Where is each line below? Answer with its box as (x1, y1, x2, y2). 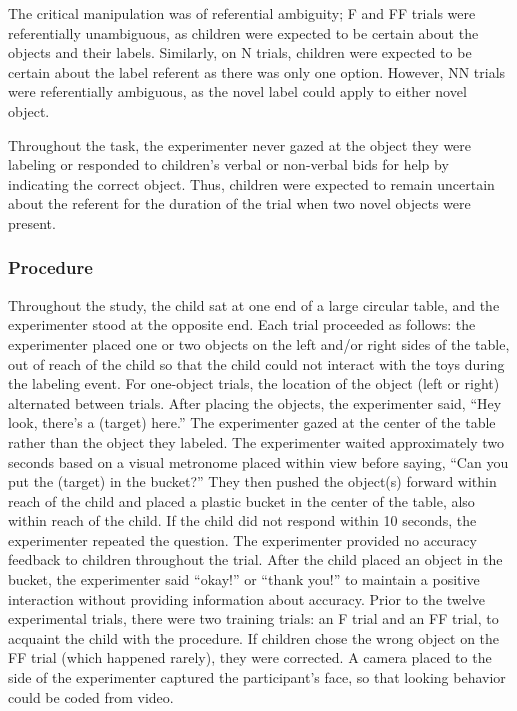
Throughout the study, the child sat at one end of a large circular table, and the (8, 294, 500, 315)
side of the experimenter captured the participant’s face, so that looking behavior (8, 667, 506, 688)
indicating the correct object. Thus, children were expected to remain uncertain (8, 173, 495, 194)
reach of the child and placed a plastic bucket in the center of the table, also (8, 490, 475, 511)
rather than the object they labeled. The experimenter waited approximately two (8, 431, 505, 452)
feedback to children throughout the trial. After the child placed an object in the (8, 549, 503, 570)
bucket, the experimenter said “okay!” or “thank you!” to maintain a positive (8, 569, 480, 590)
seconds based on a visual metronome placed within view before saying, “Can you (8, 451, 509, 472)
